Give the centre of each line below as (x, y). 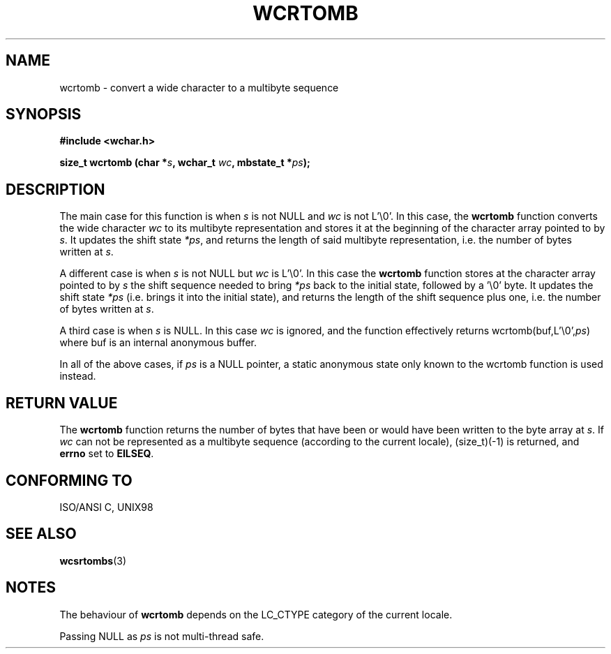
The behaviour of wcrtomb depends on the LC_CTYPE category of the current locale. (256, 614)
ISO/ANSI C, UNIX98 (106, 507)
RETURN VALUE (62, 403)
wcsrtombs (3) (93, 560)
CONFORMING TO (69, 480)
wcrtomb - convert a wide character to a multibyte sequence (199, 87)
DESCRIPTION (55, 189)
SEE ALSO (41, 534)
